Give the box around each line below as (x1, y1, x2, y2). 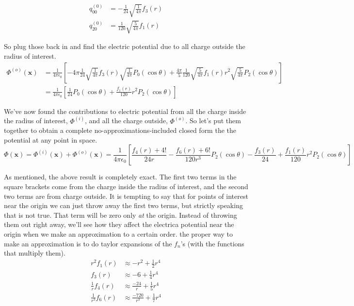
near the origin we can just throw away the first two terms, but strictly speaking (4, 200, 243, 210)
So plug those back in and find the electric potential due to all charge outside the (4, 41, 245, 51)
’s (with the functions (180, 238, 244, 248)
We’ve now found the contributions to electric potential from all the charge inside (4, 106, 246, 116)
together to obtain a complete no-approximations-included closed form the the (4, 125, 236, 135)
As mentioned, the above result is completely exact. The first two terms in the (4, 172, 237, 182)
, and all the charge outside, (85, 115, 168, 126)
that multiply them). (4, 248, 65, 258)
